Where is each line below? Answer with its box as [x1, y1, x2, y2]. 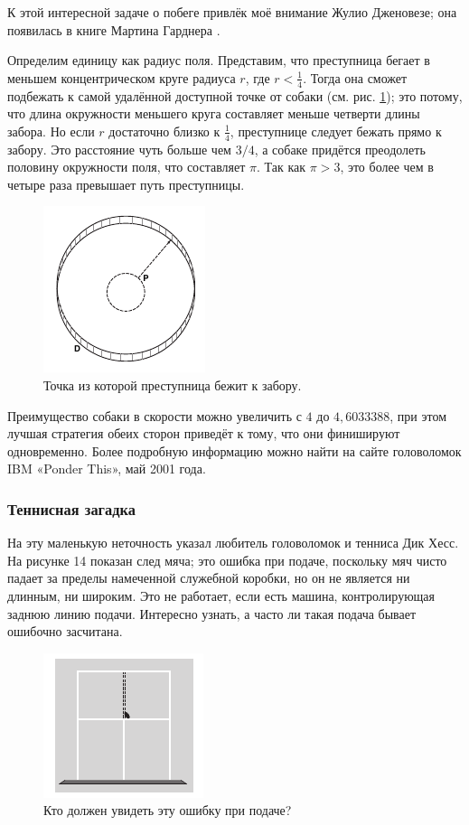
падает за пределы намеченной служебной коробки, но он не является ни [7, 568, 410, 587]
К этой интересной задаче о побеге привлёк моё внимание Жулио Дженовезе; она [7, 3, 457, 21]
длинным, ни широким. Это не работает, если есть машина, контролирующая [7, 586, 436, 605]
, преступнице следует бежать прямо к [230, 121, 442, 140]
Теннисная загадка [7, 497, 136, 520]
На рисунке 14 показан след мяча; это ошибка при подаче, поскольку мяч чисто [7, 550, 447, 569]
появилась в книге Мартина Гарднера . [7, 20, 220, 39]
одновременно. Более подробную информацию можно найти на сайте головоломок [7, 441, 462, 460]
